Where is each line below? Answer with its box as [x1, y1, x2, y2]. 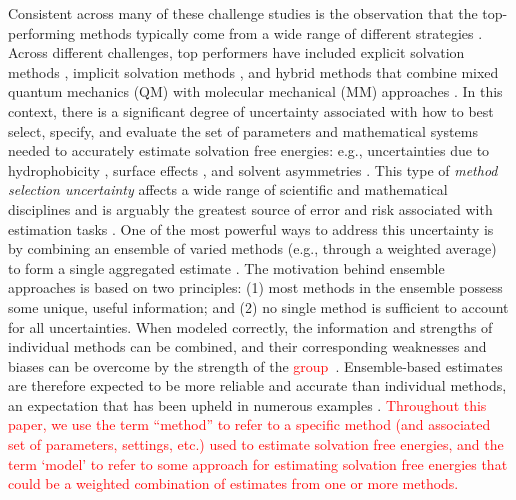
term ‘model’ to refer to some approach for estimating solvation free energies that [8, 453, 508, 474]
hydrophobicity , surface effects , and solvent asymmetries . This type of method [8, 159, 498, 180]
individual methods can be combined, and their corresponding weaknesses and [8, 336, 487, 357]
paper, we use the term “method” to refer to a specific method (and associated [8, 414, 491, 435]
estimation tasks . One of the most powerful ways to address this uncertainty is [8, 218, 494, 239]
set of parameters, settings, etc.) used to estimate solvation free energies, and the [8, 434, 504, 455]
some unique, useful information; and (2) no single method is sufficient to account [8, 296, 509, 317]
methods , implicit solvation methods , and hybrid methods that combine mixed [8, 61, 499, 82]
